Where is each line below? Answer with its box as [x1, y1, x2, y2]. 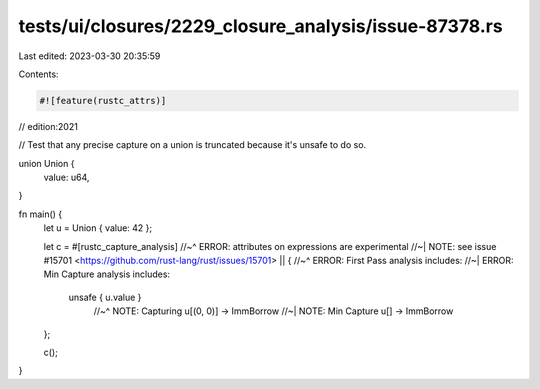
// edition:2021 [18, 120, 79, 132]
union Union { [18, 157, 75, 169]
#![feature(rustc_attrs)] [39, 95, 167, 106]
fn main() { [18, 208, 63, 220]
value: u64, [43, 171, 90, 184]
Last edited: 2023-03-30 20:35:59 [18, 50, 161, 62]
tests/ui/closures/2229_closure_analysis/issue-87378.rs [18, 15, 504, 37]
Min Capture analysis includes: [43, 268, 170, 280]
